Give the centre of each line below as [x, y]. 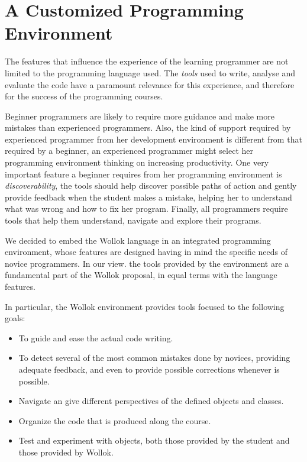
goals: [15, 318]
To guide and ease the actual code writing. [96, 337]
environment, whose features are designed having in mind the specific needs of [146, 252]
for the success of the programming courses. [84, 96]
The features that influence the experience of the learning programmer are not [147, 61]
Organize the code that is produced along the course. [115, 420]
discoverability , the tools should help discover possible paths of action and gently [151, 185]
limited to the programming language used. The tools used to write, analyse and [150, 72]
